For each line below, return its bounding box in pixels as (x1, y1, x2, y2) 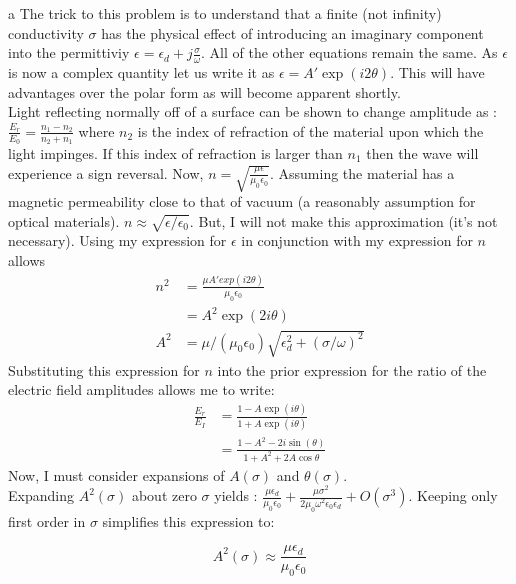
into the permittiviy (8, 42, 130, 63)
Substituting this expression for (8, 359, 200, 380)
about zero (131, 485, 197, 505)
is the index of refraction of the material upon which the (137, 120, 484, 141)
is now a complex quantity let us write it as (8, 62, 275, 83)
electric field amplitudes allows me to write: (8, 379, 275, 400)
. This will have (390, 62, 485, 83)
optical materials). (8, 210, 120, 231)
